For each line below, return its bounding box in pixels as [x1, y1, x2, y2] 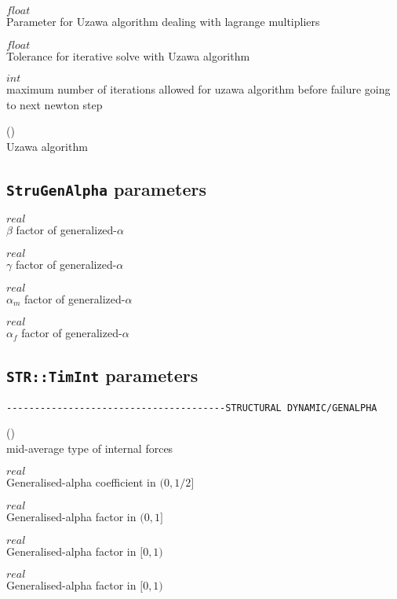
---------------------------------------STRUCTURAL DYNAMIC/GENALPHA [6, 402, 377, 413]
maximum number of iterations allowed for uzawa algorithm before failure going [6, 81, 391, 97]
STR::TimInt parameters [6, 363, 198, 388]
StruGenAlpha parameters [6, 176, 206, 200]
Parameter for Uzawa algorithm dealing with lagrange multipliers [6, 13, 320, 29]
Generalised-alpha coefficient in [6, 474, 156, 491]
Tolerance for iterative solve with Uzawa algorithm [6, 47, 250, 64]
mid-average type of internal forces [6, 439, 173, 456]
